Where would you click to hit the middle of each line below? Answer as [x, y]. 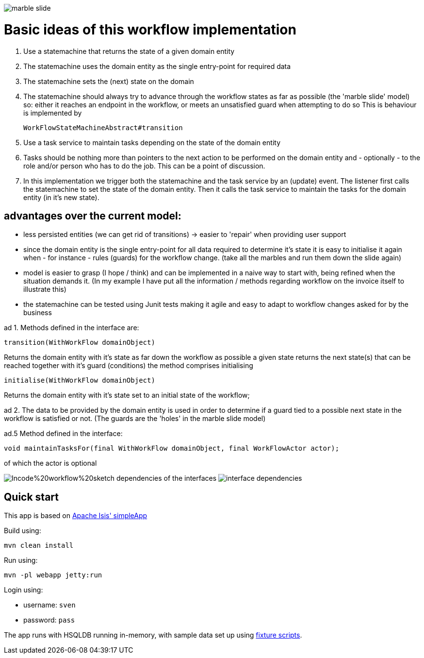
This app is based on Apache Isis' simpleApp [76, 516]
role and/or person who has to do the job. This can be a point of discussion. [144, 166]
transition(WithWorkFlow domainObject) [80, 343]
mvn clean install [39, 546]
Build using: [23, 531]
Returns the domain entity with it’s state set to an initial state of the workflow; [127, 395]
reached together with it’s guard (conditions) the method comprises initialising [129, 366]
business [38, 313]
